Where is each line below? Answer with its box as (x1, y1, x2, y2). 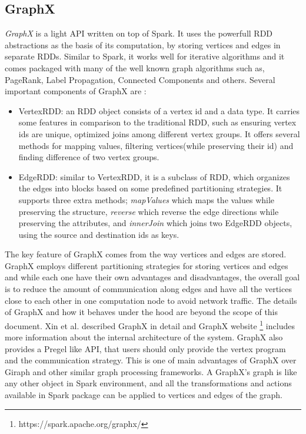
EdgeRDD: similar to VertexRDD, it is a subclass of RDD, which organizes (18, 170, 290, 183)
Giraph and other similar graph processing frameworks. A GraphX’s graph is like (5, 365, 297, 377)
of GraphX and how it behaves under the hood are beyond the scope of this (5, 306, 278, 318)
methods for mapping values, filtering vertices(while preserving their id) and (18, 139, 294, 151)
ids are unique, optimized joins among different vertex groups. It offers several (18, 127, 300, 140)
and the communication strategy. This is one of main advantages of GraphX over (5, 354, 297, 366)
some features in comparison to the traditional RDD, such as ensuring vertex (18, 116, 297, 128)
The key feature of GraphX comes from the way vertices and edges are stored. (5, 248, 287, 260)
